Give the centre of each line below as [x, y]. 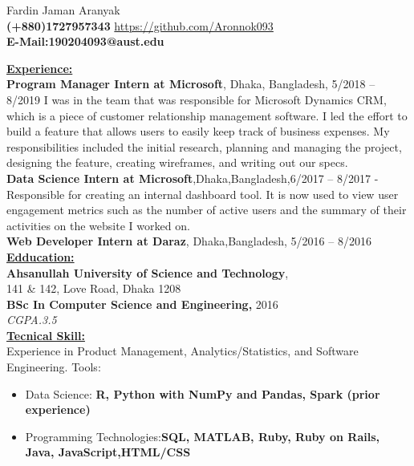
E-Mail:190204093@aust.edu [85, 41]
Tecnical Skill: [46, 335]
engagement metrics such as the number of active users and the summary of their [207, 210]
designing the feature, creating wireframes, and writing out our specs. [177, 162]
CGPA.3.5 [32, 320]
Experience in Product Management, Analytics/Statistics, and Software [183, 351]
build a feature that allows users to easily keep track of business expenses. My [198, 131]
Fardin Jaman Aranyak [63, 10]
